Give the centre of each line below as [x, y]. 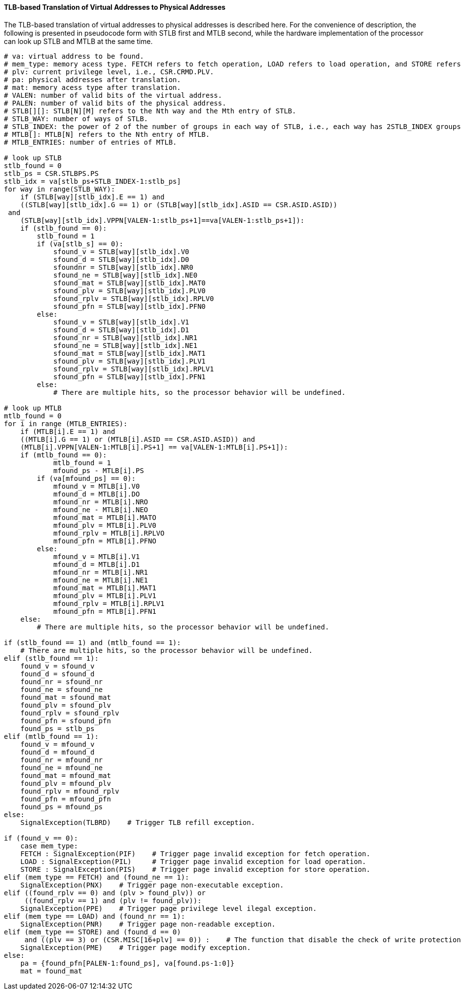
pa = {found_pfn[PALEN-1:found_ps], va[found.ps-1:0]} [127, 963]
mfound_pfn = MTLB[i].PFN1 [105, 611]
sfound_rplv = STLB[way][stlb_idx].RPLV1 [134, 369]
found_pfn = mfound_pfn [66, 799]
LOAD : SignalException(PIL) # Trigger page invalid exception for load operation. [193, 861]
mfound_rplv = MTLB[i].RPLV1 [109, 603]
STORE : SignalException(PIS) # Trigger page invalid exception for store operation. [195, 869]
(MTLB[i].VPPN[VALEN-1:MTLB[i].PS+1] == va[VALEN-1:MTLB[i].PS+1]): [154, 447]
